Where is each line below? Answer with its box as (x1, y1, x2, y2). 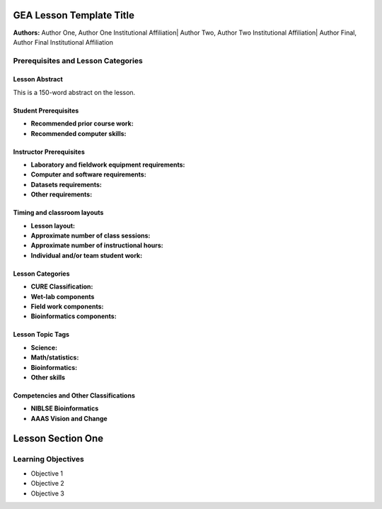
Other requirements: (30, 190, 93, 198)
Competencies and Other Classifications (13, 391, 136, 400)
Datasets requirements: (30, 180, 103, 189)
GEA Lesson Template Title (13, 9, 134, 21)
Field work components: (30, 302, 104, 311)
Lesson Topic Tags (13, 330, 70, 339)
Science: (30, 343, 58, 352)
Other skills (30, 373, 66, 381)
